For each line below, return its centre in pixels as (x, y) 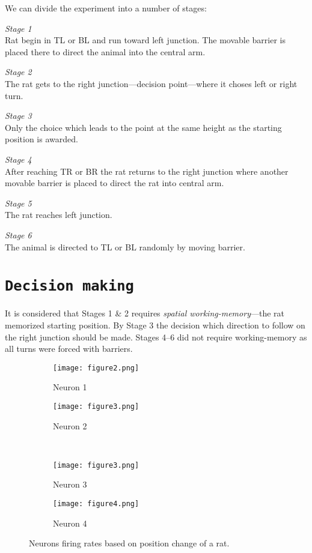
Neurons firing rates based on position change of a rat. (129, 543)
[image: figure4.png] (96, 504)
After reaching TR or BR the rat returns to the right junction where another (147, 171)
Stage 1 (18, 28)
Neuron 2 (70, 425)
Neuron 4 (70, 523)
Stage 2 (18, 72)
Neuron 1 (70, 387)
